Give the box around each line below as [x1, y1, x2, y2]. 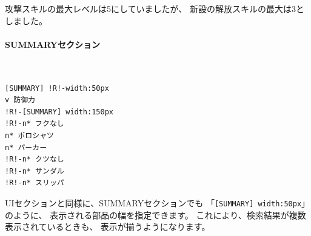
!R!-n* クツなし [5, 155, 64, 164]
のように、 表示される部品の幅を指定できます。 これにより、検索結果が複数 [5, 208, 306, 221]
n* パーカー [5, 143, 47, 152]
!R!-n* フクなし [5, 119, 64, 128]
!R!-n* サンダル [5, 166, 64, 175]
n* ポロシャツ [5, 131, 54, 140]
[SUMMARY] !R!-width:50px [5, 84, 109, 93]
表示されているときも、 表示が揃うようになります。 [5, 220, 210, 233]
